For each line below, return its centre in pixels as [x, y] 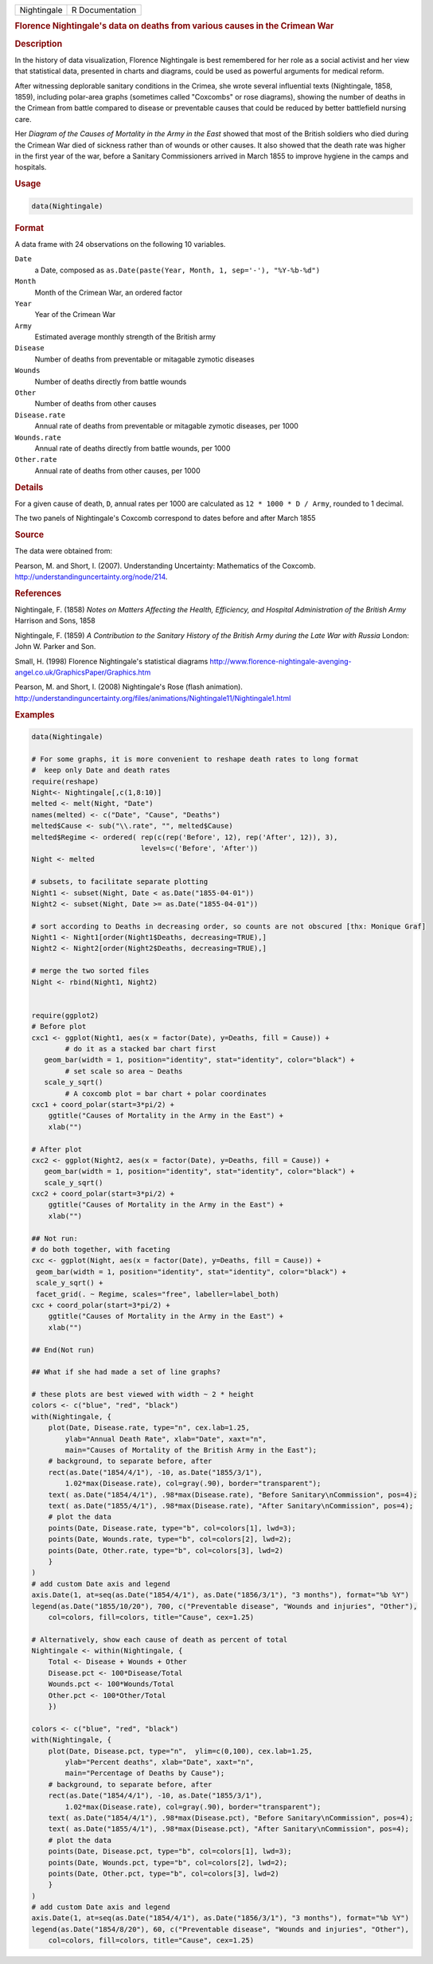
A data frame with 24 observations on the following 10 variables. [120, 244]
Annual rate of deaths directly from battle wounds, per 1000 [133, 448]
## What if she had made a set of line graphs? [126, 1372]
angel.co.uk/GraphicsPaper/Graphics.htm [83, 672]
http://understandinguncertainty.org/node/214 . [91, 577]
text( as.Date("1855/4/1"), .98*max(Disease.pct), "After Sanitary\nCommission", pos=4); [229, 1829]
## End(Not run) [63, 1350]
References [38, 593]
